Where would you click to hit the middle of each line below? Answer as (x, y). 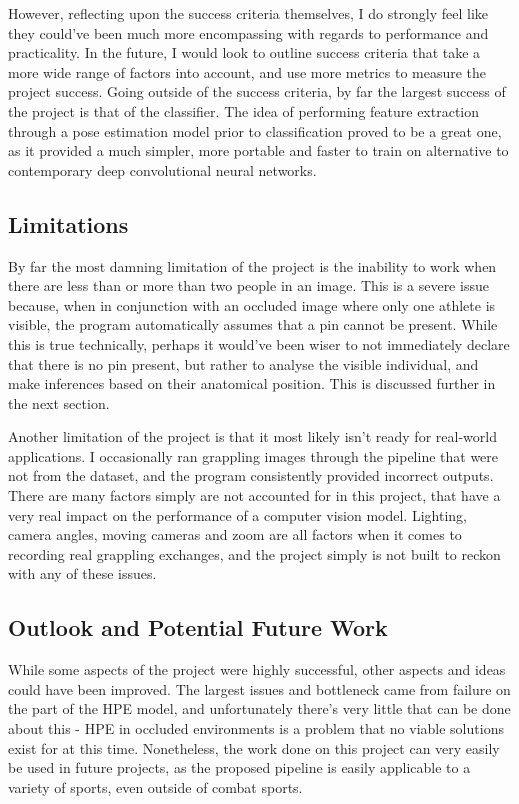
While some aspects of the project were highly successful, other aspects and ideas (257, 669)
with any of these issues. (82, 573)
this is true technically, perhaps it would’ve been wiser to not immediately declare (259, 343)
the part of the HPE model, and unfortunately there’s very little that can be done (259, 708)
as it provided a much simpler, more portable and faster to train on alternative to (258, 150)
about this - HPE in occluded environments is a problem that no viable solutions (256, 728)
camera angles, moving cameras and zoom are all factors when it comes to (235, 534)
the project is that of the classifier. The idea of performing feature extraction (244, 110)
